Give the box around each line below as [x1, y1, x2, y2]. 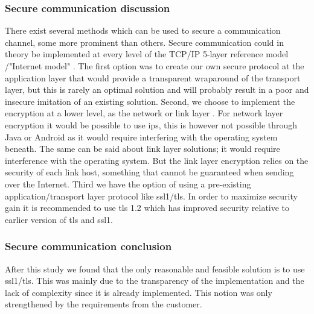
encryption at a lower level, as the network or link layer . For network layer [5, 107, 283, 119]
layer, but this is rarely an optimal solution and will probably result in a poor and [5, 83, 309, 96]
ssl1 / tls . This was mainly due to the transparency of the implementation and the [5, 274, 304, 287]
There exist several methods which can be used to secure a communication [5, 24, 281, 37]
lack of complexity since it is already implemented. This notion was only [5, 286, 272, 298]
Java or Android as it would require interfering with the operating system [5, 130, 278, 143]
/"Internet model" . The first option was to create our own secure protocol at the [5, 60, 304, 72]
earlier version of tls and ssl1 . [5, 213, 113, 225]
